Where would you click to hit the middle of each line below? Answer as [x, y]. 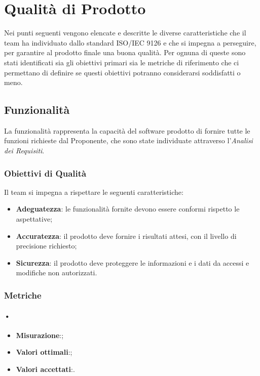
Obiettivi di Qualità [45, 173]
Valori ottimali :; [44, 352]
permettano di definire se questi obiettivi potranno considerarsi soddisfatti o [122, 72]
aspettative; [34, 219]
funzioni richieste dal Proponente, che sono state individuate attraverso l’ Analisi [128, 140]
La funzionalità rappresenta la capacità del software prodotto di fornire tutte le [127, 130]
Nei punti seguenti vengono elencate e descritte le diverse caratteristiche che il [125, 33]
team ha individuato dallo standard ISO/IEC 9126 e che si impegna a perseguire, [130, 42]
